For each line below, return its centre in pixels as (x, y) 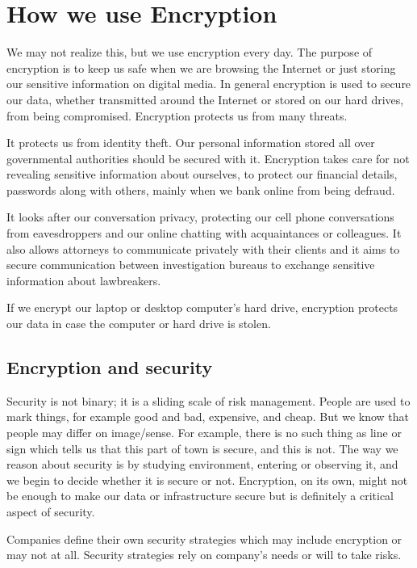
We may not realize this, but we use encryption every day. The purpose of (190, 52)
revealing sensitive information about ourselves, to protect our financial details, (202, 174)
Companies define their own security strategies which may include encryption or (204, 539)
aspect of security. (51, 511)
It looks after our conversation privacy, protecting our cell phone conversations (200, 217)
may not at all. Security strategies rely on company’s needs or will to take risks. (204, 555)
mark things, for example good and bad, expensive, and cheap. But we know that (208, 417)
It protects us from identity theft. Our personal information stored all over (191, 143)
